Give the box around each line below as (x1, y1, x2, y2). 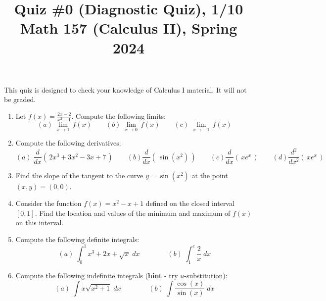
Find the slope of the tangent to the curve (15, 170, 143, 181)
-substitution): (184, 270, 228, 280)
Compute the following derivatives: (15, 138, 121, 148)
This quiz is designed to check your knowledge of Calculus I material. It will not (4, 84, 247, 95)
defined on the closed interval (145, 198, 234, 208)
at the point (191, 170, 228, 181)
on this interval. (15, 217, 64, 228)
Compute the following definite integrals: (15, 234, 140, 244)
